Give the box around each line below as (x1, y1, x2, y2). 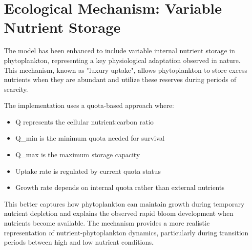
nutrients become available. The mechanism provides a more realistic (4, 218, 210, 228)
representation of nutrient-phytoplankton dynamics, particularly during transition (4, 227, 249, 237)
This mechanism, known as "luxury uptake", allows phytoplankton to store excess (4, 64, 247, 75)
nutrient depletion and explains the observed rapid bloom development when (4, 208, 233, 218)
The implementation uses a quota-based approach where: (4, 100, 174, 110)
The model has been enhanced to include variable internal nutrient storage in (4, 45, 235, 56)
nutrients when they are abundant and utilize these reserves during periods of (4, 74, 236, 84)
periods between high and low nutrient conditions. (4, 237, 154, 247)
